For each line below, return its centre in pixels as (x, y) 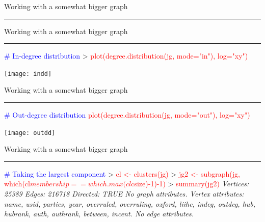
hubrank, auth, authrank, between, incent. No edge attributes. (99, 214)
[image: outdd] (30, 133)
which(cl (17, 184)
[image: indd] (28, 74)
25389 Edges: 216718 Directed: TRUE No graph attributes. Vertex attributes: (124, 194)
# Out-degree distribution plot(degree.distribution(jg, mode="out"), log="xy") (127, 115)
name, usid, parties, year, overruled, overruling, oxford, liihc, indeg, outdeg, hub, (130, 203)
